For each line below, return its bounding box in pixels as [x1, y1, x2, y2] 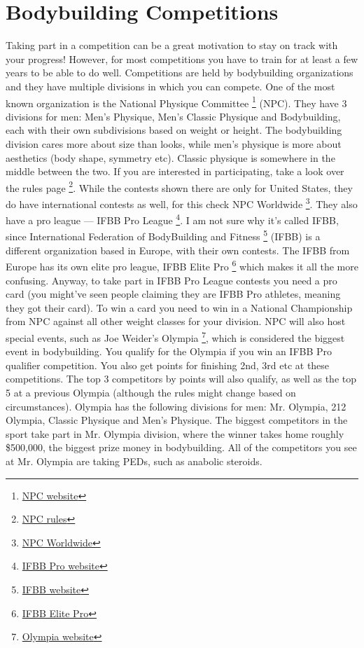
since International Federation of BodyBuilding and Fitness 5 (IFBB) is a [6, 227, 321, 244]
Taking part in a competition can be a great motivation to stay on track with [6, 38, 338, 53]
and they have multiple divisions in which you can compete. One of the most [6, 78, 335, 93]
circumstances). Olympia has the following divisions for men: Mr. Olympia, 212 [6, 399, 346, 413]
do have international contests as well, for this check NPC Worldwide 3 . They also [6, 194, 358, 211]
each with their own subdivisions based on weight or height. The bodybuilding [6, 123, 342, 137]
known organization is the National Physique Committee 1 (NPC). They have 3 [6, 93, 347, 110]
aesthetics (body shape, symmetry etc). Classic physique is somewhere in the [6, 150, 335, 165]
